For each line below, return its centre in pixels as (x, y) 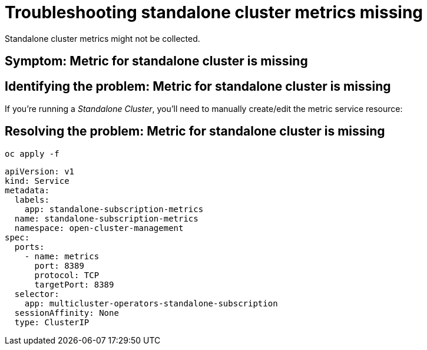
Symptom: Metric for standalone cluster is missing (156, 61)
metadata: (27, 190)
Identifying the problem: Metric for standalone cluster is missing (198, 86)
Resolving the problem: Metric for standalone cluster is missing (195, 131)
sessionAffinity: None (67, 313)
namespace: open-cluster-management (99, 228)
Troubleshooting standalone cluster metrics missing (214, 12)
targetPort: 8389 (74, 284)
